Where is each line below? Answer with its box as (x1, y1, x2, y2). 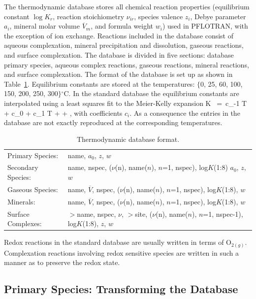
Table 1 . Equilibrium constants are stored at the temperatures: (4, 78, 195, 89)
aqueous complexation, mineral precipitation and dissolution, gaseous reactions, (4, 40, 244, 50)
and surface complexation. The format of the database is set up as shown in (4, 69, 233, 79)
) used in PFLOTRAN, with (162, 21, 248, 31)
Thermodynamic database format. (76, 133, 180, 144)
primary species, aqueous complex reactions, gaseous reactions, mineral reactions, (4, 59, 249, 69)
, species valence (134, 11, 183, 21)
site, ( (135, 208, 153, 219)
